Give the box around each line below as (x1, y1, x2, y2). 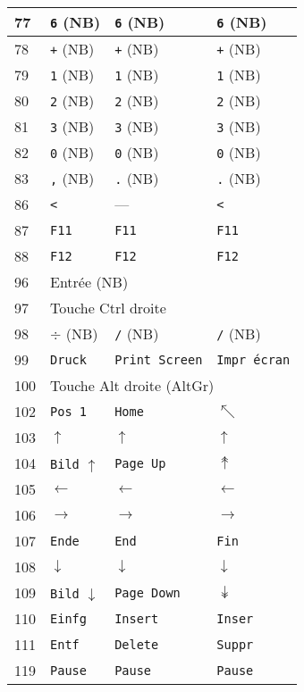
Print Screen (114, 352, 203, 367)
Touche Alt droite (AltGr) (50, 375, 215, 396)
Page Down (114, 585, 181, 600)
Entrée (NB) (50, 271, 129, 292)
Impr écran (216, 352, 291, 367)
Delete (114, 637, 159, 652)
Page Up (114, 455, 166, 471)
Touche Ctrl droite (50, 297, 166, 318)
